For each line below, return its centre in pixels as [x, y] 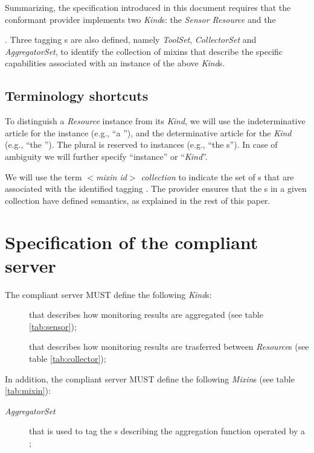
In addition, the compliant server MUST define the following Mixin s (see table [150, 379]
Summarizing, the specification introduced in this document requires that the [148, 7]
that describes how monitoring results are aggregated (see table [146, 315]
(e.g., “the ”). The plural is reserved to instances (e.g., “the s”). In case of [141, 144]
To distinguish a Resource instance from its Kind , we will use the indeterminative [155, 121]
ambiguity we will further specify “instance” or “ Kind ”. [106, 156]
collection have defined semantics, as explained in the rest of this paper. [138, 200]
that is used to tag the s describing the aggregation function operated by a [167, 431]
